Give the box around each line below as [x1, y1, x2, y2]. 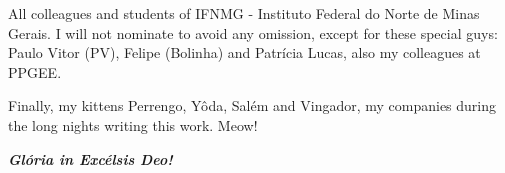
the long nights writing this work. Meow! [8, 114, 258, 135]
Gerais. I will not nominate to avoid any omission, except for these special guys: [8, 22, 498, 43]
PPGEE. [8, 61, 62, 82]
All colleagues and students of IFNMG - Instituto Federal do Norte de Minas [8, 3, 480, 23]
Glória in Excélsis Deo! [8, 148, 173, 169]
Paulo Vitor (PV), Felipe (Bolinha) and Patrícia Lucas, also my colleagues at [8, 42, 481, 63]
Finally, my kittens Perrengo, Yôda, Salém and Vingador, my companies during [8, 95, 497, 116]
